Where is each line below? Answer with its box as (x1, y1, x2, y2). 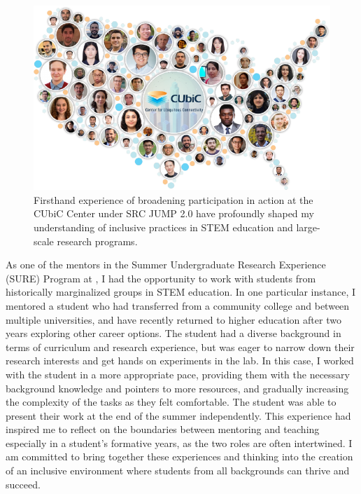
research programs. (57, 233, 138, 248)
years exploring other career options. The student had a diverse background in (6, 326, 341, 341)
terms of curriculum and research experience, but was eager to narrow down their (6, 339, 355, 354)
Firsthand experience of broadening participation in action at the (34, 192, 313, 207)
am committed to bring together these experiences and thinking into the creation (6, 449, 353, 464)
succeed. (6, 476, 41, 491)
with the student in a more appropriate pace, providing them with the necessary (6, 366, 350, 381)
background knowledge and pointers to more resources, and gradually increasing (6, 380, 349, 395)
